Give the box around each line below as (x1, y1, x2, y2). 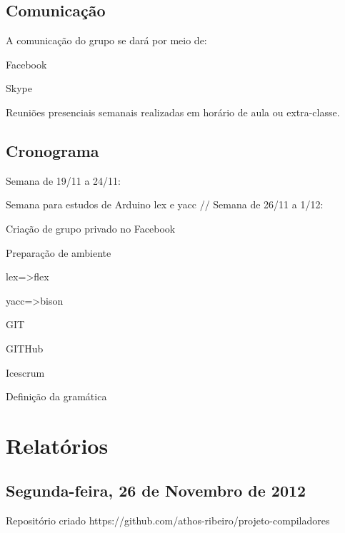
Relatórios (6, 430, 109, 460)
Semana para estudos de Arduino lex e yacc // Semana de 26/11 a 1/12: (6, 197, 324, 212)
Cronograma (6, 139, 99, 161)
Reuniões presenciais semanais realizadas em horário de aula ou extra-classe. (6, 104, 340, 119)
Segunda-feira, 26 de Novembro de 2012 (6, 479, 306, 502)
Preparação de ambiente (6, 245, 111, 260)
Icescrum (6, 365, 45, 380)
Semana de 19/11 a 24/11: (6, 173, 121, 188)
